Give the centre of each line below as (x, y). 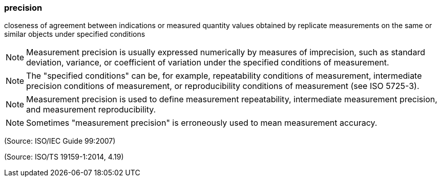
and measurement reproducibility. (91, 110)
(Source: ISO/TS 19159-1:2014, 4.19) (64, 157)
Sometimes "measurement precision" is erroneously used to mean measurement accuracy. (202, 123)
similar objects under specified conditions (75, 34)
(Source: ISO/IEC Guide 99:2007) (60, 141)
